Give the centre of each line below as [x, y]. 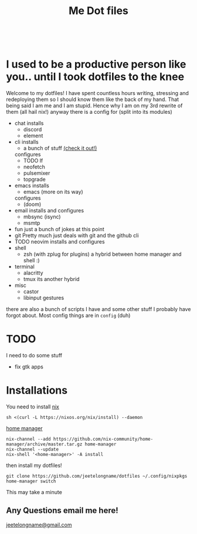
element [33, 136]
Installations [37, 391]
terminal [25, 267]
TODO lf [33, 161]
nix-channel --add [28, 439]
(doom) [32, 204]
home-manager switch [31, 481]
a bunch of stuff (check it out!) [60, 148]
